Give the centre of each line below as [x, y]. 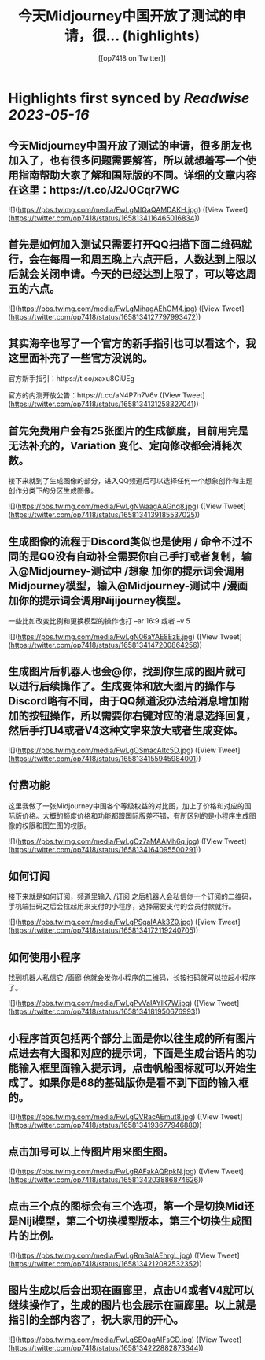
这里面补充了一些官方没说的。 [81, 358]
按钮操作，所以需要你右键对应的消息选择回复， [142, 716]
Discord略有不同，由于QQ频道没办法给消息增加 [123, 701]
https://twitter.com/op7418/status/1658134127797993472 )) [106, 316]
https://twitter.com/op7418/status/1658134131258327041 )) [105, 404]
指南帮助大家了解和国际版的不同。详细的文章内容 [137, 175]
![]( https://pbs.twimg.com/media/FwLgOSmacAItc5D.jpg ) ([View [112, 750]
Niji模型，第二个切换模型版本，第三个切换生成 [130, 1221]
